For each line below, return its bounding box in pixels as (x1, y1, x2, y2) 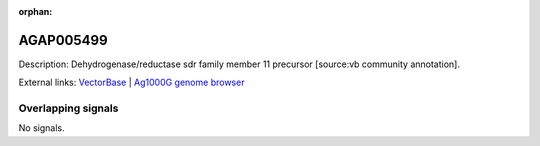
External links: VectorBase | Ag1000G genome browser (18, 76, 245, 89)
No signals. (18, 122, 65, 134)
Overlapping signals (18, 101, 119, 115)
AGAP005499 (18, 31, 109, 49)
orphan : (18, 6, 53, 17)
